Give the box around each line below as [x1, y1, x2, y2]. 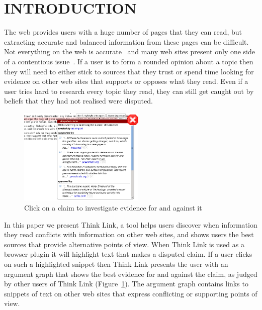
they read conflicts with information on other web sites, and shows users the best [4, 229, 254, 240]
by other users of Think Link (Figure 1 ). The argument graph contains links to [4, 278, 248, 289]
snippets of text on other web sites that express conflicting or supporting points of [4, 288, 257, 298]
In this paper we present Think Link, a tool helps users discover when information [4, 219, 257, 230]
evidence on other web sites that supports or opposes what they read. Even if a [4, 76, 248, 86]
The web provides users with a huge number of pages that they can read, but [4, 27, 242, 37]
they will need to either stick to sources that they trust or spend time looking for [4, 66, 254, 76]
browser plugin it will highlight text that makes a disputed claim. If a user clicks [4, 249, 252, 259]
